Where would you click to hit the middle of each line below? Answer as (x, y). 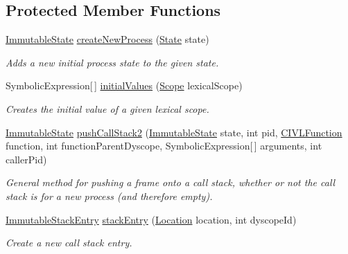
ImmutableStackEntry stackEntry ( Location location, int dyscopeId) (151, 219)
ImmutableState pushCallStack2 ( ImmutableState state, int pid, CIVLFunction (174, 132)
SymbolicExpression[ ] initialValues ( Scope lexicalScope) (124, 85)
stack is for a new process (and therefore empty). (109, 196)
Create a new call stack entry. (69, 243)
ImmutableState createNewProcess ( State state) (107, 39)
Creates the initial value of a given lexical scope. (107, 108)
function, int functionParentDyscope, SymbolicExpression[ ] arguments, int (164, 146)
